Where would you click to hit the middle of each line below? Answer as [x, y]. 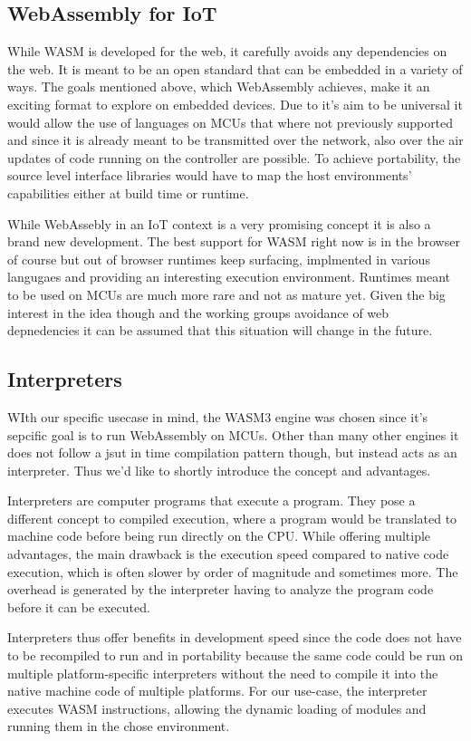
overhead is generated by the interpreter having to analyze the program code [221, 589]
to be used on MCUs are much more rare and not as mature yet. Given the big [226, 294]
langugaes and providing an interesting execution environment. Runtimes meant [229, 277]
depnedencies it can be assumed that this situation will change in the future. [220, 330]
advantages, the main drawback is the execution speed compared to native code [228, 554]
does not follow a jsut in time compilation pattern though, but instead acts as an [232, 452]
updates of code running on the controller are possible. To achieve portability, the [234, 157]
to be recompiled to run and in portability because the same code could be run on [235, 655]
